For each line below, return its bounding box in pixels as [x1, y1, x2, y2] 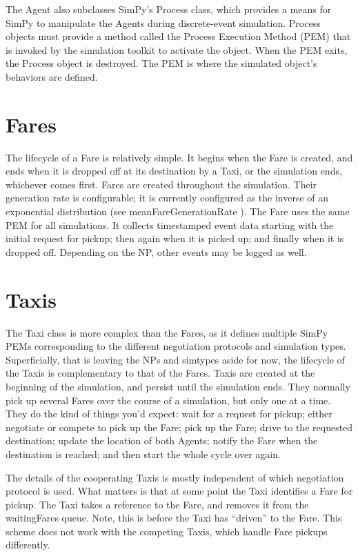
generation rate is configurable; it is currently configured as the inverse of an [6, 190, 329, 205]
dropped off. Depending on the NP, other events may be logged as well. [6, 244, 307, 259]
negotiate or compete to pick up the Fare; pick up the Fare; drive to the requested [6, 419, 353, 434]
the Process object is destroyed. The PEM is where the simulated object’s [6, 56, 317, 70]
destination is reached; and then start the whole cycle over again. [6, 446, 281, 461]
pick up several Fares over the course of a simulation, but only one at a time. [6, 393, 331, 407]
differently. [6, 537, 50, 552]
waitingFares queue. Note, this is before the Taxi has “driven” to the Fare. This [6, 510, 342, 525]
